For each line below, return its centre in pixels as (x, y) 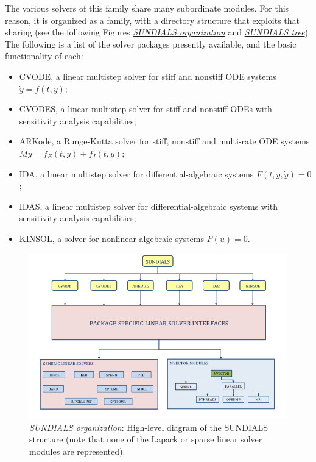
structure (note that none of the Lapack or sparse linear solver (146, 439)
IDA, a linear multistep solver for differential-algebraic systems (136, 173)
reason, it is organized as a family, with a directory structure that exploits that (153, 20)
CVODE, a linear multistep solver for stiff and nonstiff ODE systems (148, 76)
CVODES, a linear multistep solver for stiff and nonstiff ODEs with (146, 109)
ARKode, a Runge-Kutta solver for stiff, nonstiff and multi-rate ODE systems (164, 141)
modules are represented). (77, 451)
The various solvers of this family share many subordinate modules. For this (147, 8)
